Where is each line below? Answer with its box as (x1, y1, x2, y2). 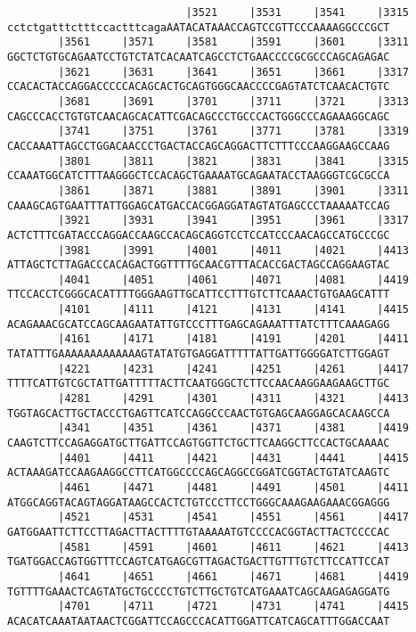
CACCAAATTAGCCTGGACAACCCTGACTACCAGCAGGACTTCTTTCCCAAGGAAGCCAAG (7, 139, 390, 152)
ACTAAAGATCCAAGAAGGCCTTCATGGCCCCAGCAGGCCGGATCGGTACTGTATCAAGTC (7, 466, 390, 480)
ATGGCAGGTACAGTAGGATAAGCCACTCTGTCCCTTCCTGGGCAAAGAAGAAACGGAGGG (7, 496, 390, 509)
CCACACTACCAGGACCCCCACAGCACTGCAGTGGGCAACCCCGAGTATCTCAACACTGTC (7, 80, 390, 94)
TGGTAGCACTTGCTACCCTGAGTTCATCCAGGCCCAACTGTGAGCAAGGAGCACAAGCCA (7, 406, 390, 420)
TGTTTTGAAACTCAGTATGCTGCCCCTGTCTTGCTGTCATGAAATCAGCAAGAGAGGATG (7, 585, 390, 598)
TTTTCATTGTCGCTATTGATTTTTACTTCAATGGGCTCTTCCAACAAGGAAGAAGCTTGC (7, 377, 390, 390)
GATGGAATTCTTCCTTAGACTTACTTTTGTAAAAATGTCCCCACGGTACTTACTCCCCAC (7, 525, 390, 538)
